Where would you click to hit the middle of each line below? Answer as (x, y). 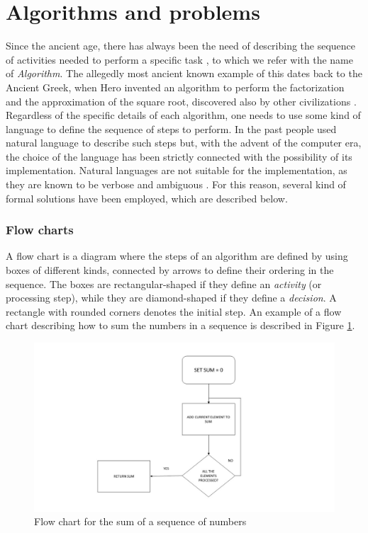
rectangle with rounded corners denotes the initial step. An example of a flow (174, 311)
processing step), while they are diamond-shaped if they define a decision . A (171, 298)
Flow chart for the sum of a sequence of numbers (140, 521)
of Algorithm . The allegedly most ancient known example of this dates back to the (184, 73)
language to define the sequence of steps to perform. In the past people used (171, 128)
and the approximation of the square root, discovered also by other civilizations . (181, 101)
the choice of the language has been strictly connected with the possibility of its (179, 156)
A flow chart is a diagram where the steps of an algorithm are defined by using (177, 256)
